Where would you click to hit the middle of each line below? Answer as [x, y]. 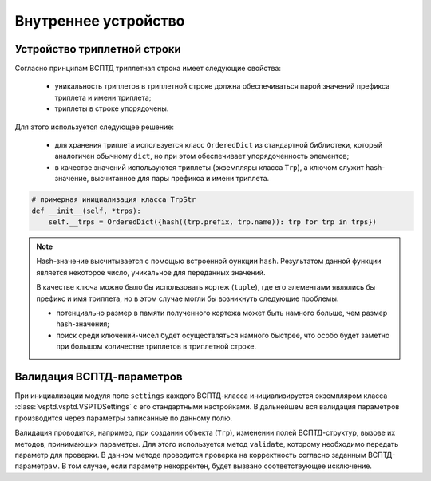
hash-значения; [83, 324]
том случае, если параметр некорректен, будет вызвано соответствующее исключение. [220, 466]
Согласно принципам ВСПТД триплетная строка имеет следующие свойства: [148, 69]
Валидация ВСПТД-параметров [99, 376]
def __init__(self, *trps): [86, 211]
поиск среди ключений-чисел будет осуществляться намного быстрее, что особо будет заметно [223, 335]
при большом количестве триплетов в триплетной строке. [156, 346]
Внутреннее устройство [100, 21]
